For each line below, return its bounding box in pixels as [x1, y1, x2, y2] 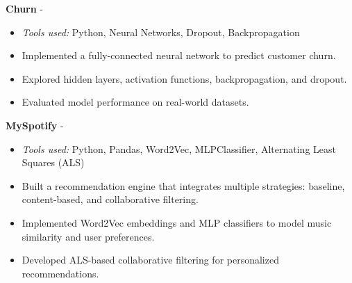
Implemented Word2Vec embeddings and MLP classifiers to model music [22, 215, 332, 229]
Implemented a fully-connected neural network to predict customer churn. [22, 48, 336, 63]
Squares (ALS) [22, 155, 85, 170]
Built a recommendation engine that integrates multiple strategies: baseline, [22, 178, 345, 193]
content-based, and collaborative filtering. [22, 192, 199, 207]
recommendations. [22, 266, 99, 280]
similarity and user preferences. [22, 229, 155, 243]
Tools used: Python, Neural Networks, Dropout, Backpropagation [22, 24, 300, 39]
